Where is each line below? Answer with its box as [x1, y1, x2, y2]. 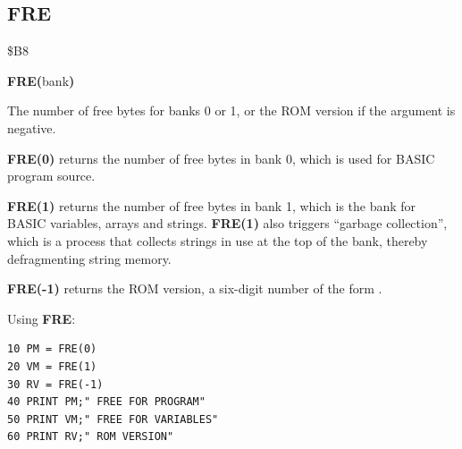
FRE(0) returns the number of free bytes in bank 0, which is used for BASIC [7, 148, 435, 167]
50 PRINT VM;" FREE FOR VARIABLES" [7, 412, 219, 426]
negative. [7, 118, 56, 137]
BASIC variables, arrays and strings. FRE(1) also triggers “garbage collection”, [7, 214, 448, 233]
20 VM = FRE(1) [7, 360, 97, 373]
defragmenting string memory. [7, 249, 172, 267]
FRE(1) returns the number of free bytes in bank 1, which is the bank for [7, 196, 416, 215]
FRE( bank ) [7, 71, 75, 89]
